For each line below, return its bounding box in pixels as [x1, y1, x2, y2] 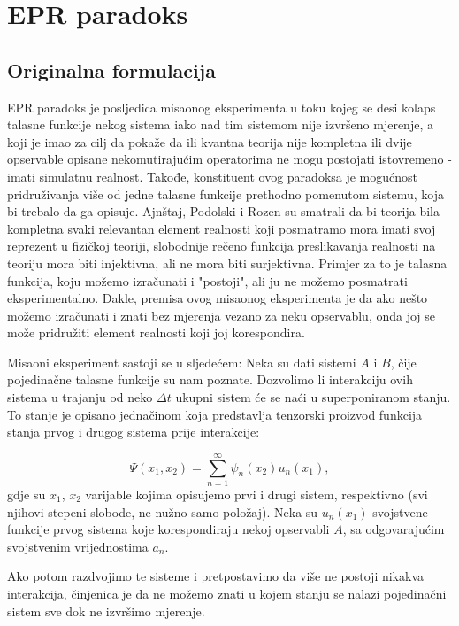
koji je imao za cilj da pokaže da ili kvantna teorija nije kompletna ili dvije [7, 132, 412, 151]
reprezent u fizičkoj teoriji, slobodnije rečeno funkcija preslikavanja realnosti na [7, 236, 436, 255]
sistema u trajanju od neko [7, 388, 153, 406]
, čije [390, 352, 417, 371]
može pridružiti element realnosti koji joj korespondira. [7, 323, 305, 342]
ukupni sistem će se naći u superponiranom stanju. [175, 388, 451, 406]
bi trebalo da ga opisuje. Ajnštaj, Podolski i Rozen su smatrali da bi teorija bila [7, 202, 440, 220]
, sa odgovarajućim [342, 520, 445, 538]
